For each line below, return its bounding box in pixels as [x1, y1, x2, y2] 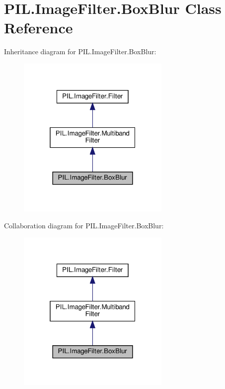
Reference [4, 17, 73, 38]
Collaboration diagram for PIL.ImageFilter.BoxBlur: [4, 220, 164, 230]
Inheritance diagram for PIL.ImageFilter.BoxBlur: [4, 46, 156, 57]
